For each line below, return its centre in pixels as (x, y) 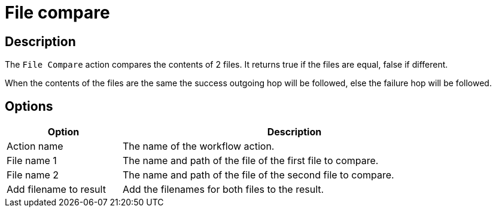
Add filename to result (56, 190)
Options (29, 106)
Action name (35, 146)
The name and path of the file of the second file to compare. (258, 175)
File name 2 (33, 175)
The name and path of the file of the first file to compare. (251, 161)
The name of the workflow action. (199, 146)
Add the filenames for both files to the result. (223, 190)
